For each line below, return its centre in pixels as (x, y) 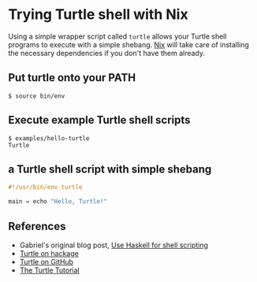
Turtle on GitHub (46, 262)
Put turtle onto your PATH (72, 78)
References (37, 226)
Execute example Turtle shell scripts (99, 120)
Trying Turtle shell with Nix (98, 15)
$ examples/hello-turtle (49, 138)
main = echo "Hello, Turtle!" (58, 202)
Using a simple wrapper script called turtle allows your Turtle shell (117, 36)
